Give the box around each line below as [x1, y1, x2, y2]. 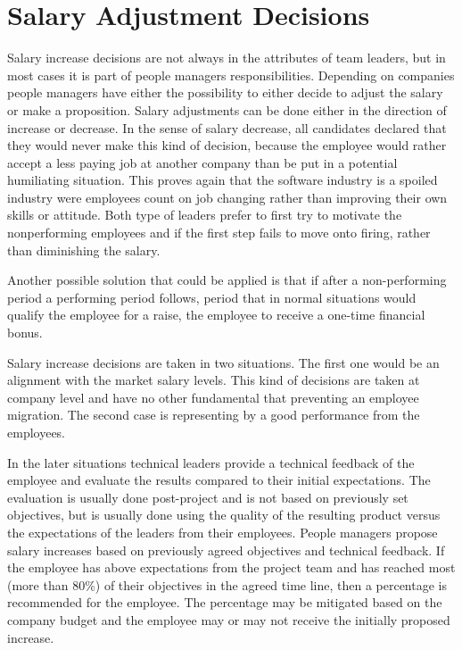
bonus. [7, 323, 43, 342]
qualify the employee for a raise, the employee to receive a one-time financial [7, 305, 425, 324]
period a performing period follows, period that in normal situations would [7, 287, 417, 306]
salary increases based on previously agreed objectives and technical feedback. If [7, 540, 445, 559]
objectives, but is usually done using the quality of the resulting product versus [7, 505, 441, 524]
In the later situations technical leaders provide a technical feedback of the [7, 453, 415, 471]
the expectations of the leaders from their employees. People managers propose [7, 522, 438, 541]
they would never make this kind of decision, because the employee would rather [7, 136, 447, 154]
